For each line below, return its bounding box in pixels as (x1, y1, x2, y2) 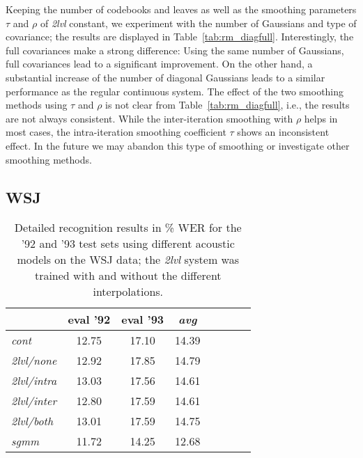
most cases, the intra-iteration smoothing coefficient (6, 125, 226, 139)
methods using (6, 97, 68, 112)
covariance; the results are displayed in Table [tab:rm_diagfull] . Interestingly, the (6, 29, 354, 44)
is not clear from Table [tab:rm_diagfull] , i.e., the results (105, 97, 350, 112)
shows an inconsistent (237, 125, 330, 139)
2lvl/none (11, 352, 57, 369)
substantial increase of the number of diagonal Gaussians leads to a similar (6, 70, 325, 84)
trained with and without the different (34, 267, 222, 284)
